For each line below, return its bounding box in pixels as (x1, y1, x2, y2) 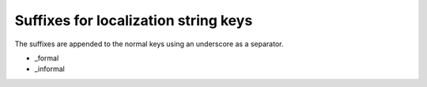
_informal (34, 64, 65, 74)
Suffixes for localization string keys (14, 12, 253, 29)
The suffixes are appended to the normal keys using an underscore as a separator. (14, 39, 284, 49)
